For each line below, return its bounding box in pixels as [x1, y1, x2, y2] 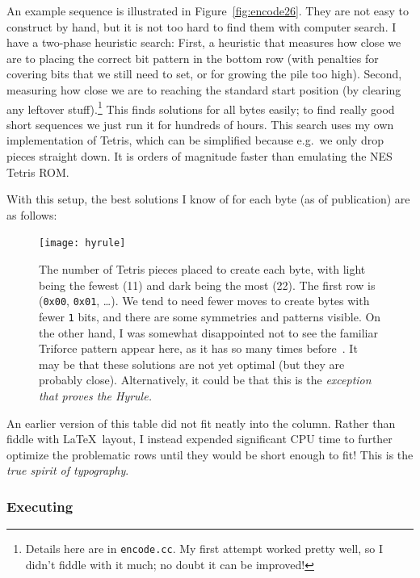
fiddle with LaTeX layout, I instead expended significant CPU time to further [6, 430, 393, 447]
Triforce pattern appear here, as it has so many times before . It [39, 340, 358, 357]
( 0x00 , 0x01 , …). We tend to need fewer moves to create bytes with [39, 292, 370, 309]
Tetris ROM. [6, 163, 69, 180]
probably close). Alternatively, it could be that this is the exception [39, 371, 372, 388]
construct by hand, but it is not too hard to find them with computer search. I [6, 18, 397, 35]
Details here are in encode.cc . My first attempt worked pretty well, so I [25, 540, 384, 557]
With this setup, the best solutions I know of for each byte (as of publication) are [6, 191, 410, 207]
